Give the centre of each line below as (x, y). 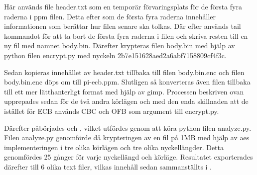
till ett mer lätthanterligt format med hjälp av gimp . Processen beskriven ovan (124, 91)
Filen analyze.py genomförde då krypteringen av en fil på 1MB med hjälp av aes (127, 137)
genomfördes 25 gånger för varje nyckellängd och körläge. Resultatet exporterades (128, 157)
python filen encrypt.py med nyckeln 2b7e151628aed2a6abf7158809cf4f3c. (115, 55)
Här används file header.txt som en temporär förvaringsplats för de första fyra (123, 6)
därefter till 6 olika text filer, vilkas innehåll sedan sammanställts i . (108, 166)
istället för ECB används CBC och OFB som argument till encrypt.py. (112, 111)
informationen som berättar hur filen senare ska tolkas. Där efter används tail (123, 26)
